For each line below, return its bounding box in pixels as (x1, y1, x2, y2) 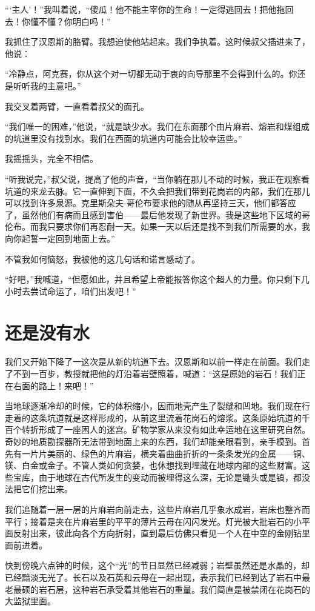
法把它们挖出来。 (5, 482, 73, 495)
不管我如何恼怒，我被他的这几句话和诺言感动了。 (5, 252, 200, 265)
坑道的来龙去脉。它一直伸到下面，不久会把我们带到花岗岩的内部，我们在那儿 (5, 184, 310, 197)
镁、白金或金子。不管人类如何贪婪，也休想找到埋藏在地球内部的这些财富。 (5, 459, 302, 472)
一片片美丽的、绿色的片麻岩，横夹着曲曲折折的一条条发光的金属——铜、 (21, 447, 310, 459)
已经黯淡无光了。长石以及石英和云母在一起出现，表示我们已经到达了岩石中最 (5, 570, 310, 583)
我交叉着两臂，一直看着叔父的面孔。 (5, 99, 149, 112)
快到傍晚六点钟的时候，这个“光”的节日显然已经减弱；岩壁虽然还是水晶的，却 (5, 559, 310, 572)
